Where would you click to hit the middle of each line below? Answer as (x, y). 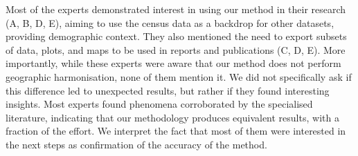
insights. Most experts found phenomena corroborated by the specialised (159, 104)
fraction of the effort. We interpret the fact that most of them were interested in (176, 131)
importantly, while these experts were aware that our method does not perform (173, 63)
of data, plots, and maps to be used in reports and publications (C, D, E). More (176, 49)
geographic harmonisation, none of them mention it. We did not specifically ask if (179, 76)
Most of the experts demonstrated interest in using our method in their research (176, 9)
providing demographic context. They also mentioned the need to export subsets (176, 36)
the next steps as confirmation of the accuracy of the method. (136, 144)
